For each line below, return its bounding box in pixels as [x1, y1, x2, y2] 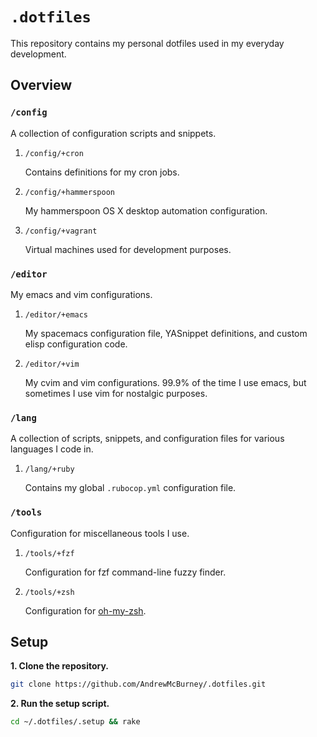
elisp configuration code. [24, 338, 128, 350]
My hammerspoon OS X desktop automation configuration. [24, 204, 268, 217]
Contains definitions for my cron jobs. [24, 166, 180, 178]
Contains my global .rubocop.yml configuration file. [24, 482, 237, 494]
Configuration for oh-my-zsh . [24, 604, 147, 617]
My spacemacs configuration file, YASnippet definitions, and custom [24, 327, 308, 339]
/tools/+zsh [24, 587, 75, 597]
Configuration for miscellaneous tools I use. [10, 527, 190, 539]
